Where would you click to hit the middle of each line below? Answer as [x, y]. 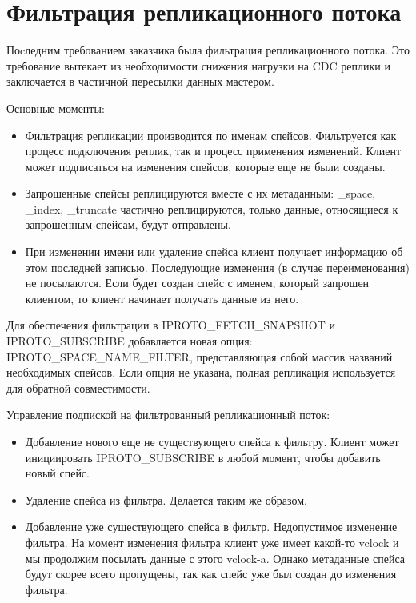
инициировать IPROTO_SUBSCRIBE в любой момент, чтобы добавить [203, 457]
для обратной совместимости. [78, 387]
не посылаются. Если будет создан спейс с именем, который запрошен [197, 283]
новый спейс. [57, 473]
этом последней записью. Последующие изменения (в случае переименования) [217, 267]
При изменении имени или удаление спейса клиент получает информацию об [214, 252]
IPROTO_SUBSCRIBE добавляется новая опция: [130, 341]
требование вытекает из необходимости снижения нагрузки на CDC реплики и [198, 65]
